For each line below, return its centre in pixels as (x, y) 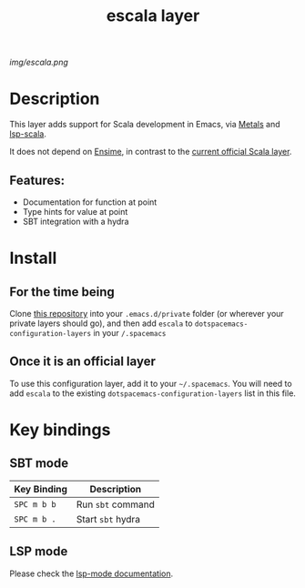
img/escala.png (39, 62)
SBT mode (39, 464)
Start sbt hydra (108, 519)
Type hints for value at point (75, 211)
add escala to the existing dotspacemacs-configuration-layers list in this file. (152, 393)
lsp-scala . (28, 134)
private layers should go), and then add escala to (101, 323)
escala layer (153, 16)
